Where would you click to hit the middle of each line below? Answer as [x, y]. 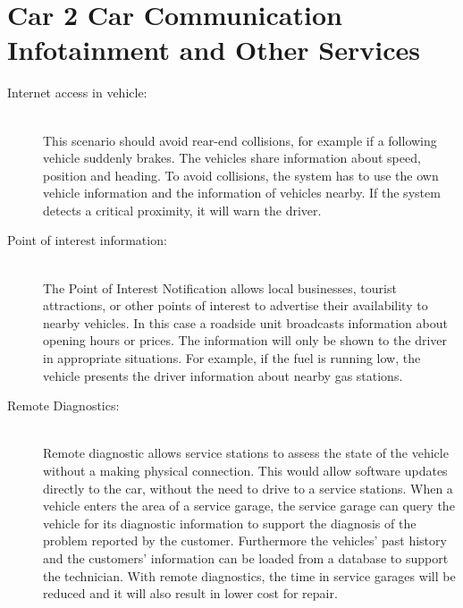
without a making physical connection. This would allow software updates [245, 470]
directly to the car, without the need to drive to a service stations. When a [248, 488]
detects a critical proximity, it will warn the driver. [182, 210]
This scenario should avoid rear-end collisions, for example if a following [240, 140]
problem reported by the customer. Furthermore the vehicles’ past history [245, 540]
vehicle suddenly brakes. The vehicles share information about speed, [232, 158]
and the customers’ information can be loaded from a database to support [246, 557]
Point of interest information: [87, 240]
